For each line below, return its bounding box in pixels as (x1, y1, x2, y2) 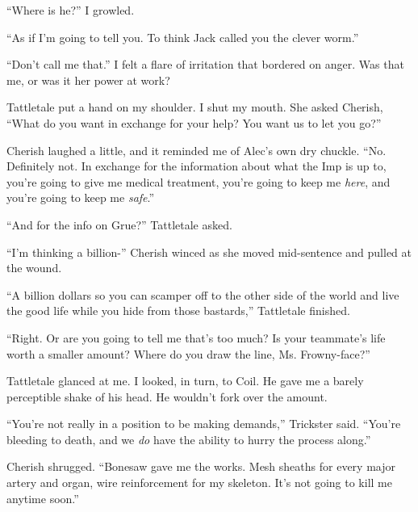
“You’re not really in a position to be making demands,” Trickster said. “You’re (6, 415, 401, 432)
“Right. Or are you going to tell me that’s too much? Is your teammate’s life (6, 329, 386, 346)
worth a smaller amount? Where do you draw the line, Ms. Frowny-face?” (6, 345, 370, 362)
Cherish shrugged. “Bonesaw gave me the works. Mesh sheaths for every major (6, 458, 395, 475)
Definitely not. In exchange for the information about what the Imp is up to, (6, 157, 387, 174)
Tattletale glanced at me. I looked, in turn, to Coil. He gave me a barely (6, 372, 364, 389)
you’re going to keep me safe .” (6, 189, 155, 206)
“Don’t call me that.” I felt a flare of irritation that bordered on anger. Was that (6, 56, 404, 73)
